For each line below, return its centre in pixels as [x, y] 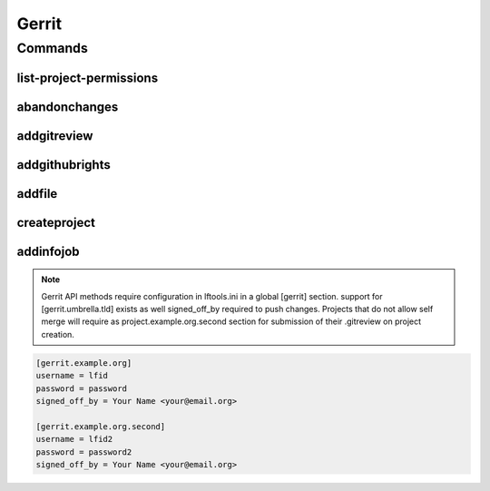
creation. [58, 334]
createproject [56, 222]
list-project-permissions [88, 78]
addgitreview [55, 136]
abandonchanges [68, 107]
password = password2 [84, 452]
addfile [37, 194]
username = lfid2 [74, 439]
